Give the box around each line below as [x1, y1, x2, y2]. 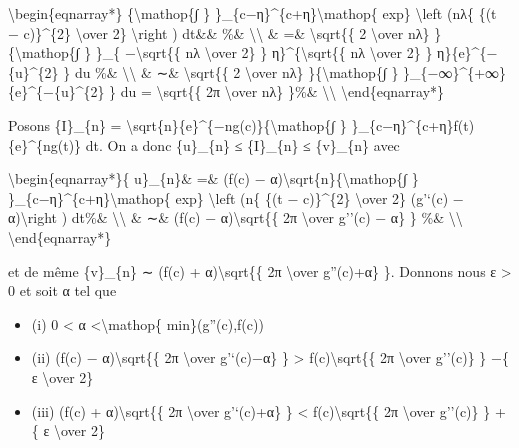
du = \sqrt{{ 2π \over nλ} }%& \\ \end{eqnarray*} [120, 81, 445, 102]
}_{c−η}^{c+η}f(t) [351, 114, 475, 135]
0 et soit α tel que [8, 280, 117, 301]
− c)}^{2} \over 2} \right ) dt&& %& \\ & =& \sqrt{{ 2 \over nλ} [8, 22, 430, 43]
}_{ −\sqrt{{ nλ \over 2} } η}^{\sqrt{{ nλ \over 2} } [95, 42, 433, 63]
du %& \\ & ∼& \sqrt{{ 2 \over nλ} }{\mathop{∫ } [74, 61, 399, 82]
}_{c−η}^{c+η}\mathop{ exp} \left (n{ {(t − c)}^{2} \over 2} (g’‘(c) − [8, 187, 464, 208]
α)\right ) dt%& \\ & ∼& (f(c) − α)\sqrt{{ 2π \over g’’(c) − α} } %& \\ [8, 207, 463, 228]
